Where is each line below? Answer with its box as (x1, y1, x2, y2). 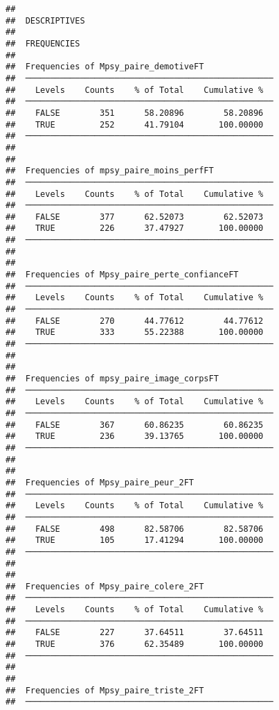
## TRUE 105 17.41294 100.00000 (6, 535, 264, 546)
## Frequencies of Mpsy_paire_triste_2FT (6, 685, 204, 695)
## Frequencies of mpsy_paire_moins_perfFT (6, 166, 214, 176)
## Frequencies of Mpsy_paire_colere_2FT (6, 581, 204, 591)
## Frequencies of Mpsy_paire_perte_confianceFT (6, 270, 239, 280)
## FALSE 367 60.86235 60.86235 (6, 419, 264, 430)
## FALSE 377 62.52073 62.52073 (6, 211, 264, 222)
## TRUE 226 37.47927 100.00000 (6, 223, 264, 234)
